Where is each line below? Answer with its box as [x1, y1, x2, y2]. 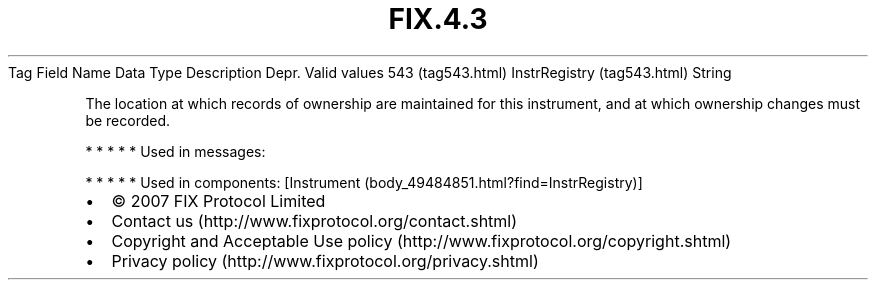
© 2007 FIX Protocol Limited [111, 190, 326, 211]
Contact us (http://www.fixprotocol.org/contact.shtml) [111, 210, 518, 231]
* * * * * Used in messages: [85, 142, 266, 160]
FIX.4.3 [388, 2, 488, 36]
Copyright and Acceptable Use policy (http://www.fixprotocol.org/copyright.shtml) [111, 230, 732, 251]
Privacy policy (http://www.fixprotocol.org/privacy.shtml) [111, 250, 539, 271]
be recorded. [85, 111, 171, 129]
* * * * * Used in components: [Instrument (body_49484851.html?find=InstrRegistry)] [85, 173, 643, 191]
